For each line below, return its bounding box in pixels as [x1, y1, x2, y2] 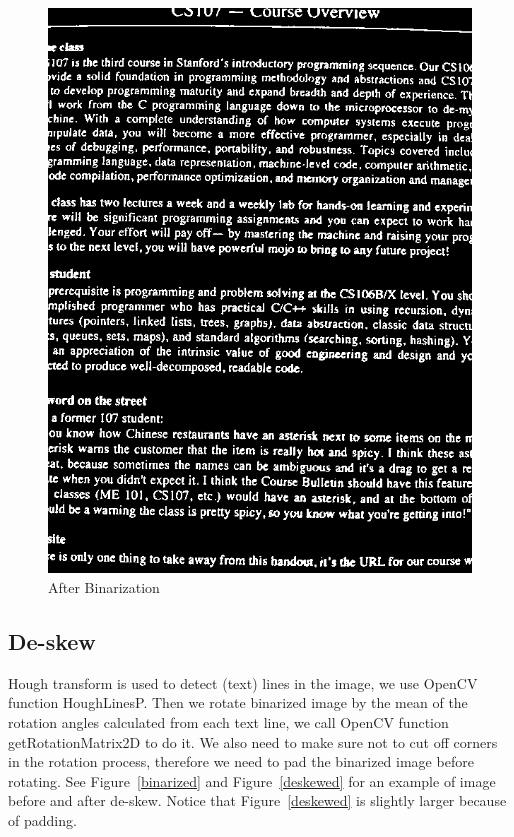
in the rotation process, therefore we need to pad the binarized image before [8, 751, 474, 772]
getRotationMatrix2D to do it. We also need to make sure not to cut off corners [8, 731, 498, 752]
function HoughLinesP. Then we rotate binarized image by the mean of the [8, 692, 468, 713]
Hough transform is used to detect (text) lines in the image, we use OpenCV [8, 672, 478, 693]
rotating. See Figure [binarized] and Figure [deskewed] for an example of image [8, 770, 496, 791]
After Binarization [48, 576, 160, 597]
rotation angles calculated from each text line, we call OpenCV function [8, 711, 449, 732]
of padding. [8, 809, 77, 830]
